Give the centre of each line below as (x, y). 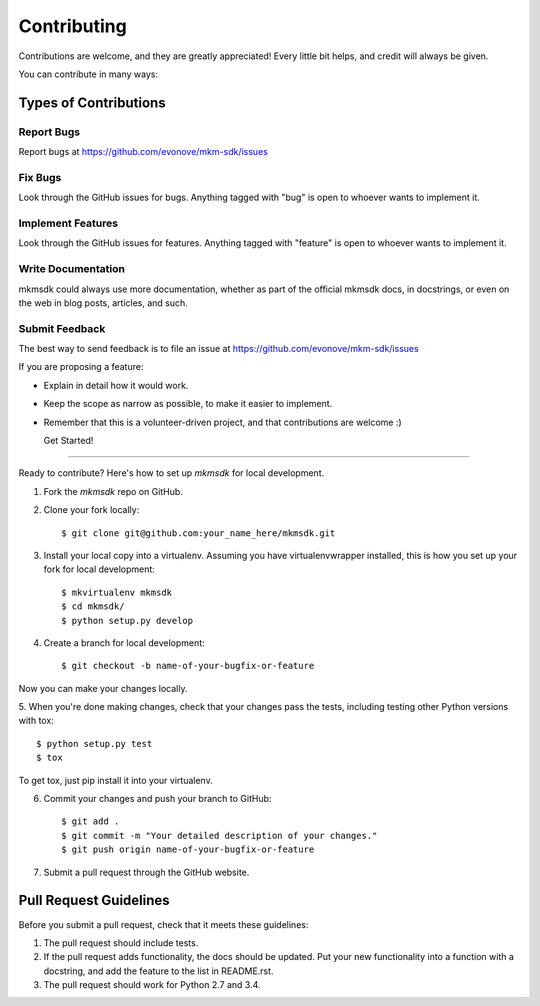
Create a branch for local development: (124, 642)
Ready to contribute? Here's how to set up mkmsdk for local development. (171, 473)
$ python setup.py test (94, 743)
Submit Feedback (62, 328)
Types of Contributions (92, 102)
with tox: (36, 721)
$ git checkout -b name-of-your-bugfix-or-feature (188, 666)
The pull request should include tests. (121, 942)
